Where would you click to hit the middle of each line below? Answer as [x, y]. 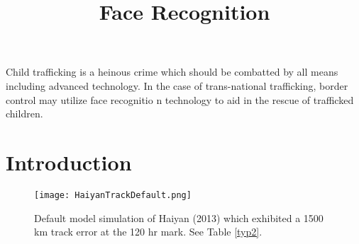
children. [24, 114]
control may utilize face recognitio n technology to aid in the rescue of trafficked [180, 99]
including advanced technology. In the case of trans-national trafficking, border [177, 85]
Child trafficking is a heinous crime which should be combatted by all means [172, 72]
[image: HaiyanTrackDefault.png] [113, 195]
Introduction [69, 162]
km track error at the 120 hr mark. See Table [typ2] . [148, 232]
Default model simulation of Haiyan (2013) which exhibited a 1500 [179, 217]
